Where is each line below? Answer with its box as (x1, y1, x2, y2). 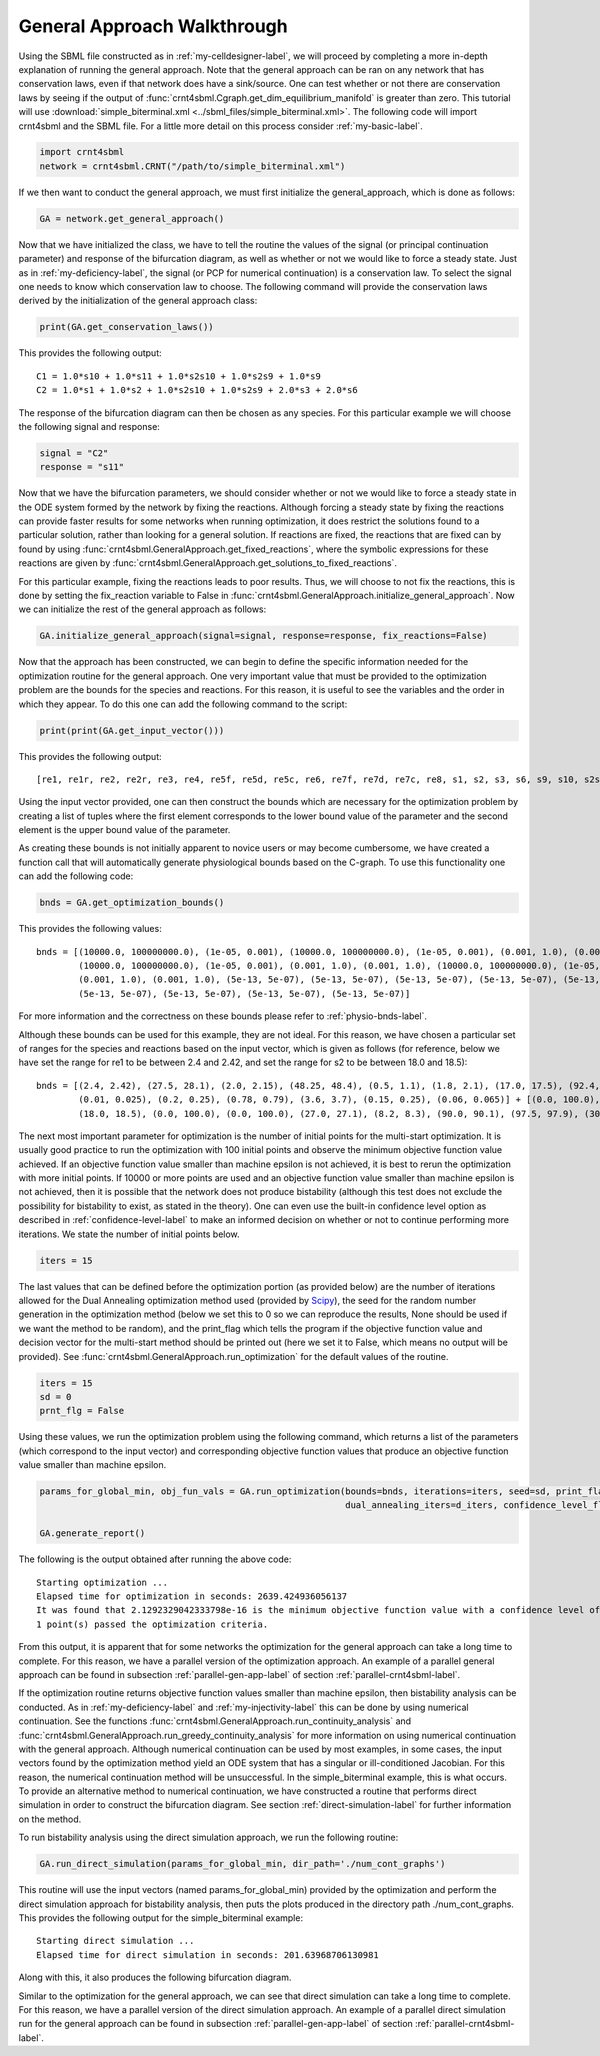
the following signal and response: (18, 420, 160, 432)
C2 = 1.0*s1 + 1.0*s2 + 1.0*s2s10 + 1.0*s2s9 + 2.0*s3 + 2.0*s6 (36, 385, 359, 396)
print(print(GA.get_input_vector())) (39, 725, 225, 736)
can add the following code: (18, 870, 134, 882)
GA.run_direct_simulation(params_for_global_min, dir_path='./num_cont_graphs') (39, 1858, 446, 1870)
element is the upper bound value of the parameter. (18, 824, 231, 836)
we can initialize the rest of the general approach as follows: (18, 603, 267, 615)
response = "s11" (39, 461, 125, 473)
